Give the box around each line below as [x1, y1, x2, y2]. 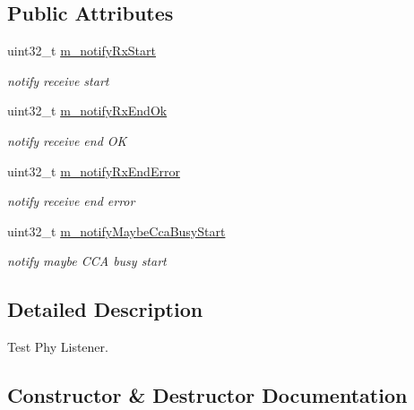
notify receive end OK [7, 131, 127, 149]
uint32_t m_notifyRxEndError [7, 161, 180, 180]
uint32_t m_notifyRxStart [7, 41, 156, 60]
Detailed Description [7, 295, 203, 323]
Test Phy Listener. [7, 337, 108, 356]
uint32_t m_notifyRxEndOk [7, 101, 168, 120]
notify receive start [7, 71, 109, 90]
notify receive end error [7, 192, 135, 210]
